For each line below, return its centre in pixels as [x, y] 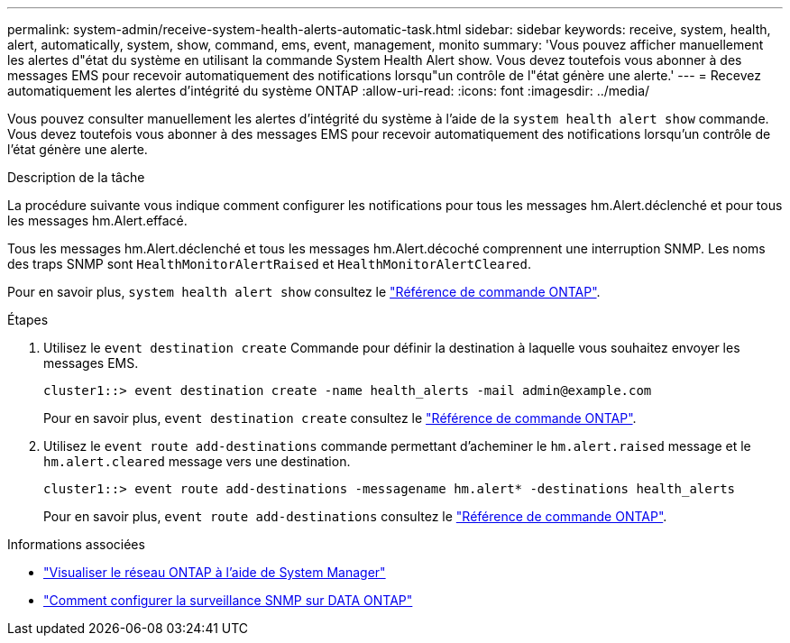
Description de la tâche [76, 177]
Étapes [28, 320]
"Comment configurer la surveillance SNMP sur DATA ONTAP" [228, 600]
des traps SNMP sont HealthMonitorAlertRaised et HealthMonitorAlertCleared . [269, 264]
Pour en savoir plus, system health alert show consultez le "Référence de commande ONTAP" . [304, 292]
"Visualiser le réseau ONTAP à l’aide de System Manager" [215, 572]
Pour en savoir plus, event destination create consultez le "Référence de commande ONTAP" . [340, 418]
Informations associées [76, 544]
